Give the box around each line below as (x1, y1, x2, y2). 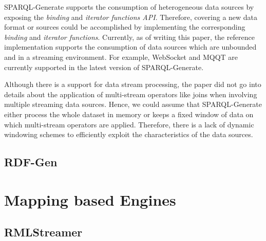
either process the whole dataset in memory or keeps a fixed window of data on (4, 108, 254, 119)
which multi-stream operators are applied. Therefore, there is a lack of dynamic (4, 119, 254, 129)
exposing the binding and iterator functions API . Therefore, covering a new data (4, 11, 258, 22)
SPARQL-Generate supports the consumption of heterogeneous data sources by (4, 2, 254, 12)
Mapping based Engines (4, 189, 176, 210)
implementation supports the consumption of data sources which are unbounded (4, 41, 257, 52)
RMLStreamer (4, 224, 83, 240)
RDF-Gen (4, 154, 58, 170)
